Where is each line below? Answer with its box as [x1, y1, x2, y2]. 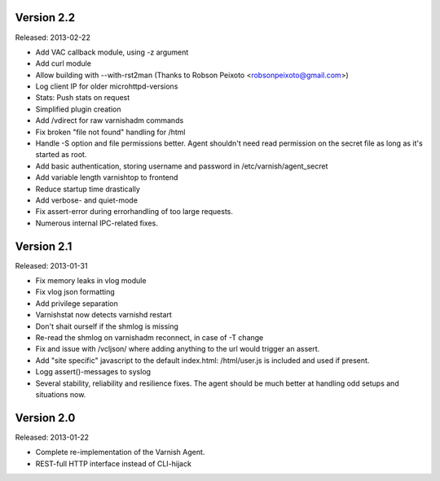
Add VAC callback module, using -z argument [35, 47, 189, 57]
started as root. [35, 150, 87, 160]
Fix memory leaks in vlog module [35, 276, 147, 286]
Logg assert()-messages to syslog [35, 367, 151, 377]
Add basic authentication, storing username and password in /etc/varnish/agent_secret [35, 161, 328, 171]
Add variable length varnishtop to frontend [35, 173, 178, 182]
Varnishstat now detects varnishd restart [35, 310, 173, 320]
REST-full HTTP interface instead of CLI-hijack [35, 458, 191, 468]
